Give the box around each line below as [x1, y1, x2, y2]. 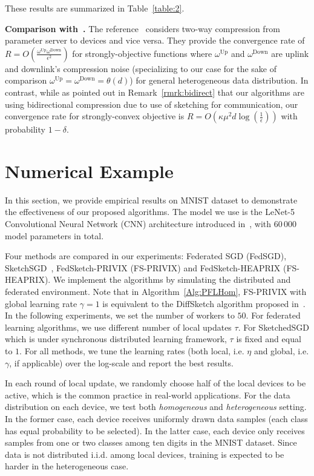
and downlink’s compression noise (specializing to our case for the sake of [5, 62, 277, 74]
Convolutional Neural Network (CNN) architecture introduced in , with [5, 217, 272, 230]
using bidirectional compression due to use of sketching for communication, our [5, 98, 298, 110]
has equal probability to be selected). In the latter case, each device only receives [5, 424, 305, 437]
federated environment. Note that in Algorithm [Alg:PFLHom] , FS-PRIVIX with [5, 285, 307, 298]
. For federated [246, 309, 301, 322]
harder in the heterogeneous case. [5, 460, 129, 472]
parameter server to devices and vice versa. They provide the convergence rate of [5, 34, 305, 47]
